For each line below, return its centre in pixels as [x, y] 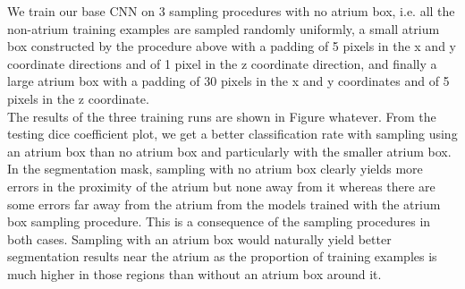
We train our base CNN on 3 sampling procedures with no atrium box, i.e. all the [231, 11]
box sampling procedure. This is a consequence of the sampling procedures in [219, 221]
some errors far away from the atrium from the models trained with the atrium [224, 204]
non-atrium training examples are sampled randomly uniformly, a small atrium [224, 28]
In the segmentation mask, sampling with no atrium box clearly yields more [215, 169]
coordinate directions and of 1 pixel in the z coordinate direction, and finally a [222, 63]
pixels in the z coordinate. [78, 98]
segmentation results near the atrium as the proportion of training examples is [222, 256]
